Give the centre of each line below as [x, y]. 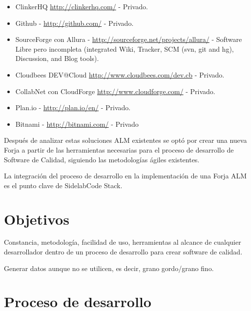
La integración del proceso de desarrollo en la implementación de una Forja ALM [125, 176]
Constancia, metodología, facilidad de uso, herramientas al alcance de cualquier [123, 242]
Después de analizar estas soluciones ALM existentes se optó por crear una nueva [125, 140]
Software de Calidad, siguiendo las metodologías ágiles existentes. [102, 159]
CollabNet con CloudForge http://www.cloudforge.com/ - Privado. [115, 91]
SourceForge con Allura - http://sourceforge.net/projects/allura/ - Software [129, 39]
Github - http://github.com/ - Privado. [74, 23]
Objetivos [37, 219]
